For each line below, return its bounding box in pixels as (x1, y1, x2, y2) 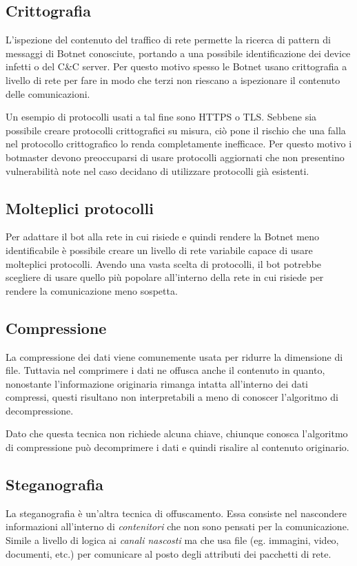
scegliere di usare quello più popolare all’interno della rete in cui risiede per (6, 270, 324, 284)
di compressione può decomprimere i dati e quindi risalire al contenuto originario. (6, 440, 349, 454)
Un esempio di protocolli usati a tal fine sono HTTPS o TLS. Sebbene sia (6, 109, 317, 124)
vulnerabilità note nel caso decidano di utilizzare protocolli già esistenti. (6, 163, 309, 178)
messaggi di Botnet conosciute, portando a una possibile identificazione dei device (6, 45, 351, 60)
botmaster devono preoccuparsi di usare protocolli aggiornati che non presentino (6, 149, 345, 164)
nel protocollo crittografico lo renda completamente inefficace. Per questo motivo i (6, 136, 352, 151)
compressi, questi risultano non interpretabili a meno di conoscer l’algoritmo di (6, 390, 338, 404)
